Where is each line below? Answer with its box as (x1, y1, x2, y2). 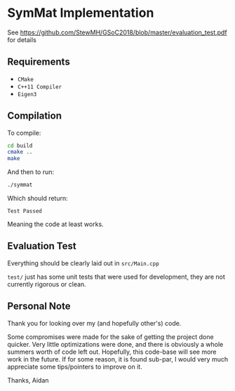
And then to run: (7, 168, 55, 176)
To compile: (7, 128, 41, 137)
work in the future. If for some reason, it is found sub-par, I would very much (7, 354, 229, 363)
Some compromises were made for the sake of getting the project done (7, 332, 214, 341)
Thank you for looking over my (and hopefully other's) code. (7, 319, 182, 327)
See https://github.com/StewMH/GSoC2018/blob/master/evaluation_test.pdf (7, 28, 227, 37)
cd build (7, 142, 33, 149)
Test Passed (7, 208, 42, 215)
